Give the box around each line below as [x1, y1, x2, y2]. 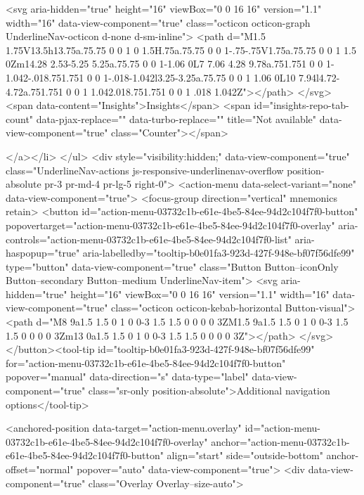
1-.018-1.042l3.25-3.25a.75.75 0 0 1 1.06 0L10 [103, 70, 296, 84]
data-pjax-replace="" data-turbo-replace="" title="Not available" [36, 111, 317, 126]
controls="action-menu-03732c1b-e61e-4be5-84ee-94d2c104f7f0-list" [6, 231, 292, 246]
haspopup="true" [6, 245, 80, 260]
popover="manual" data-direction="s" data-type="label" [6, 369, 249, 384]
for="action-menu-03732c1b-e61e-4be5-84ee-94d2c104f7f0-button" [6, 355, 286, 370]
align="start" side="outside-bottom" [167, 448, 323, 463]
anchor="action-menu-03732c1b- [211, 434, 350, 449]
